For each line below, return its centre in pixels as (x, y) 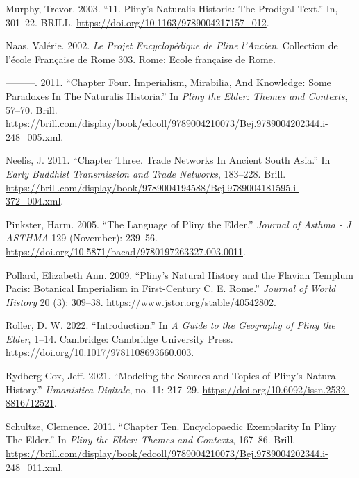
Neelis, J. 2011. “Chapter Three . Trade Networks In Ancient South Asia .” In (168, 160)
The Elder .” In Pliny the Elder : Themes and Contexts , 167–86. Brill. (151, 439)
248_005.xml (33, 136)
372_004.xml (33, 201)
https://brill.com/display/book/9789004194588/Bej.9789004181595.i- (152, 187)
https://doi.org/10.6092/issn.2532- (276, 389)
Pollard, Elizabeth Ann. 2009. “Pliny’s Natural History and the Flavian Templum (179, 274)
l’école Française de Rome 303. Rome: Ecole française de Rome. (141, 59)
